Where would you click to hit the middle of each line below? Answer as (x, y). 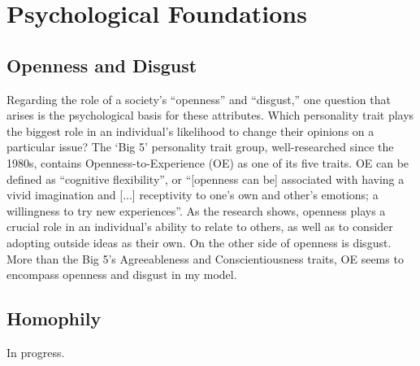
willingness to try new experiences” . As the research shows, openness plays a (196, 210)
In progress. (36, 352)
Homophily (54, 318)
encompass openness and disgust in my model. (122, 274)
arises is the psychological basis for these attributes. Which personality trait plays (210, 115)
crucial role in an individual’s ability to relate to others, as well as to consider (200, 227)
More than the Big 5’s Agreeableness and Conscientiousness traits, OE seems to (205, 258)
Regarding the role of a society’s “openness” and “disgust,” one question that (199, 99)
